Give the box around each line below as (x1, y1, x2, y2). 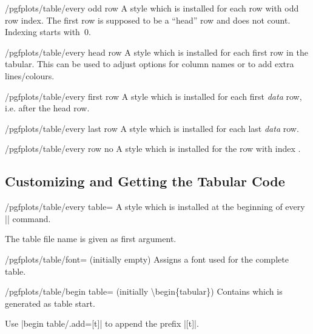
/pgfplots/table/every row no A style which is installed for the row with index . (5, 142, 301, 155)
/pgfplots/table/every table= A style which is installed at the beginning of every (5, 200, 305, 213)
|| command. (5, 212, 51, 224)
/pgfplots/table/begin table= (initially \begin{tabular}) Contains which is (5, 285, 283, 298)
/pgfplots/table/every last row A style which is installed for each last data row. (5, 122, 299, 134)
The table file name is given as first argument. (5, 232, 177, 245)
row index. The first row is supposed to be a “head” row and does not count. (5, 13, 291, 26)
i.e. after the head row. (5, 102, 90, 114)
